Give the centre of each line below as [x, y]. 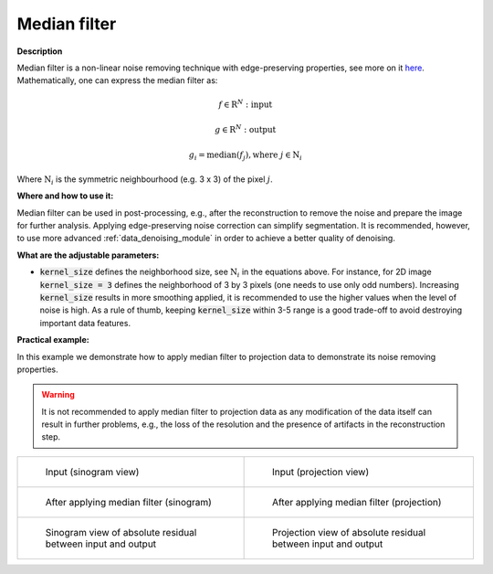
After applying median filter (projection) [357, 502]
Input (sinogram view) [92, 472]
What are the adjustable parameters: [88, 255]
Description [40, 51]
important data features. [85, 323]
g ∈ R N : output [246, 129]
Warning [58, 395]
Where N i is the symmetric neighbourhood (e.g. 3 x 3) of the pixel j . [145, 180]
